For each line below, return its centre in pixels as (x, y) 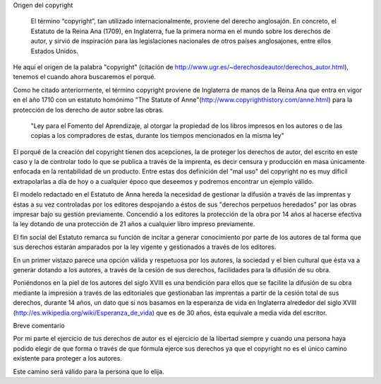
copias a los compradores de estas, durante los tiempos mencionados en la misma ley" (158, 136)
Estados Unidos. (55, 51)
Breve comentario (39, 325)
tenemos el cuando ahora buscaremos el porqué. (85, 77)
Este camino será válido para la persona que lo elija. (89, 371)
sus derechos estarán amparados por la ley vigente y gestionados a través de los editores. (145, 247)
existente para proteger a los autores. (68, 359)
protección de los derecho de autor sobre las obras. (89, 110)
